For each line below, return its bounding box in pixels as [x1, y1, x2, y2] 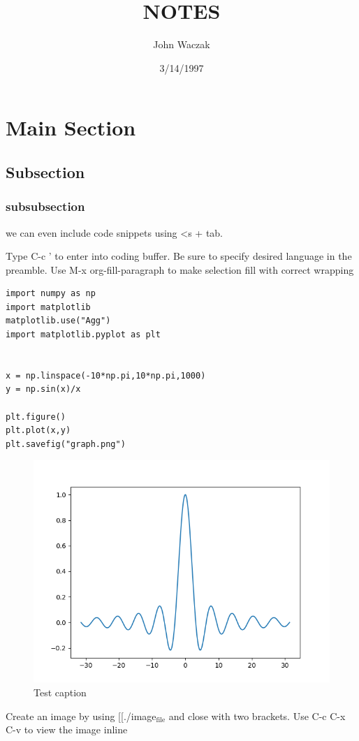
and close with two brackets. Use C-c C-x [168, 708, 346, 723]
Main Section [6, 113, 136, 142]
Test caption [34, 685, 87, 699]
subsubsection [6, 198, 85, 215]
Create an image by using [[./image [6, 708, 156, 723]
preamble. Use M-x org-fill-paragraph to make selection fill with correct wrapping [6, 262, 354, 277]
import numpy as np [6, 288, 96, 299]
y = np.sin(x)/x [6, 384, 81, 395]
